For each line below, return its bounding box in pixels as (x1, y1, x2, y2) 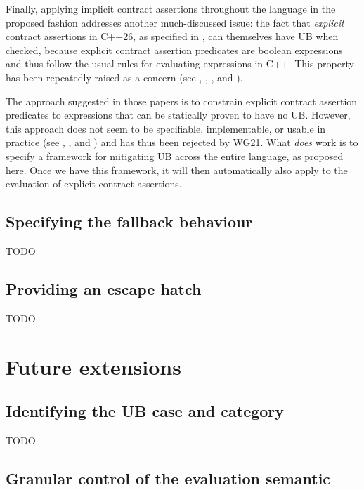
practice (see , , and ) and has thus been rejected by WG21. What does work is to (6, 135, 358, 150)
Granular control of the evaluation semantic (6, 467, 331, 489)
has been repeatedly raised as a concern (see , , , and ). (6, 69, 243, 84)
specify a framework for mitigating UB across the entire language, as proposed (6, 148, 344, 163)
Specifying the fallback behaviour (6, 211, 253, 232)
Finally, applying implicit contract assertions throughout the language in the (6, 1, 336, 15)
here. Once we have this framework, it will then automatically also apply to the (6, 162, 348, 177)
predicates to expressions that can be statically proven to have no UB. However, (6, 107, 351, 122)
